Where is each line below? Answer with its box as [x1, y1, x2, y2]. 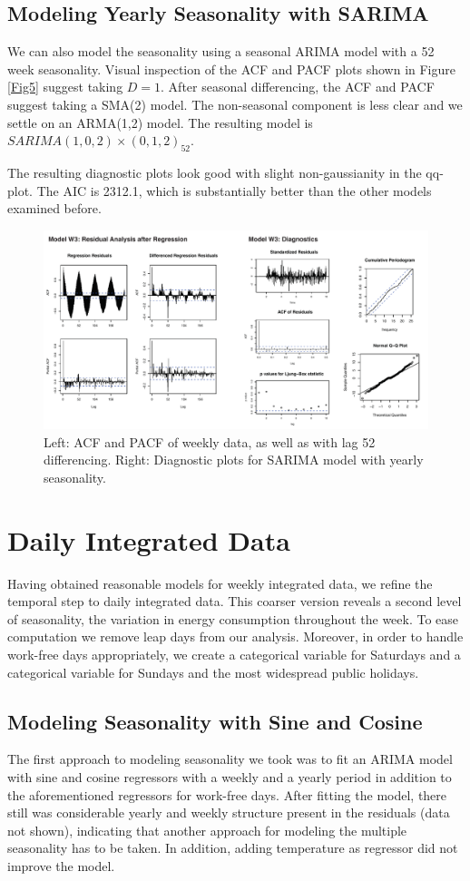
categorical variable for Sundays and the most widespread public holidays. [7, 662, 419, 681]
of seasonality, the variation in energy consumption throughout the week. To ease [7, 609, 459, 628]
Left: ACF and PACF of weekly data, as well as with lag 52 [44, 432, 376, 451]
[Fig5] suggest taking [7, 77, 123, 96]
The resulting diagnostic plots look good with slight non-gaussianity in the [7, 162, 422, 181]
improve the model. [7, 857, 115, 876]
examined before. [7, 199, 102, 218]
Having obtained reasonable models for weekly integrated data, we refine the [7, 573, 433, 592]
